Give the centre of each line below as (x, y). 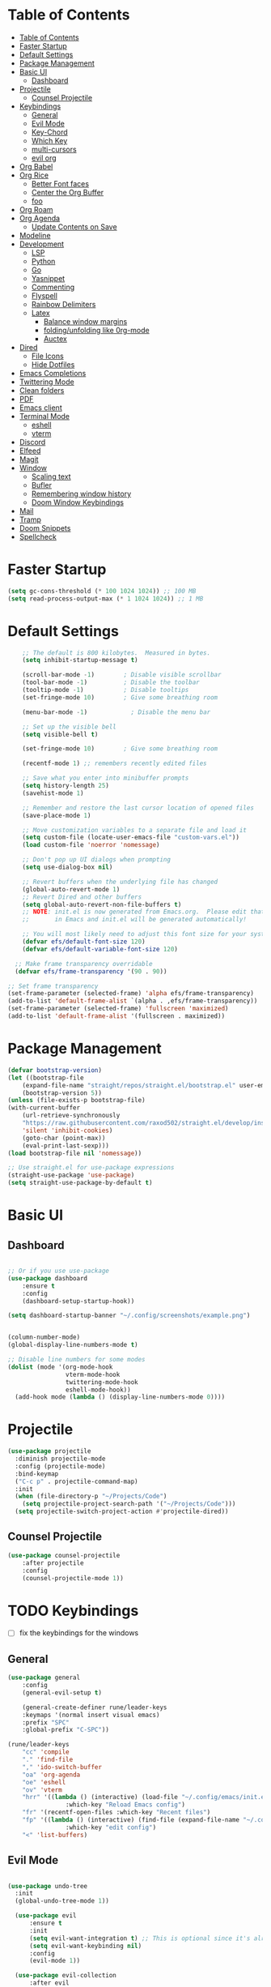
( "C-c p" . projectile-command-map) (76, 1481)
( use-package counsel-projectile (64, 1555)
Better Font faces (60, 183)
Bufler (42, 485)
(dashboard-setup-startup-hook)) (78, 1301)
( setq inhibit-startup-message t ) (80, 660)
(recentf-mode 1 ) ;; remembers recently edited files (114, 763)
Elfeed (30, 451)
